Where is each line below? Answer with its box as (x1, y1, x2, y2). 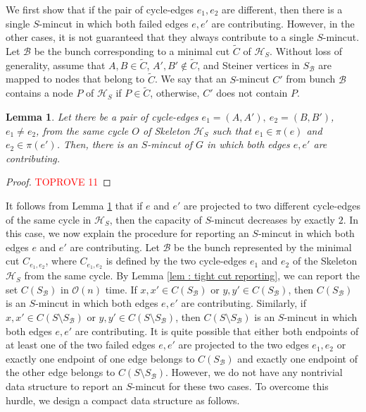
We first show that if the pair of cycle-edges (6, 2, 194, 16)
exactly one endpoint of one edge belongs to (6, 351, 195, 365)
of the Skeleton (292, 253, 358, 268)
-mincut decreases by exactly (211, 212, 336, 226)
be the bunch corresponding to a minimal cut (34, 44, 230, 58)
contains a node (6, 85, 73, 100)
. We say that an (154, 71, 227, 86)
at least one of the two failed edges (6, 337, 156, 352)
